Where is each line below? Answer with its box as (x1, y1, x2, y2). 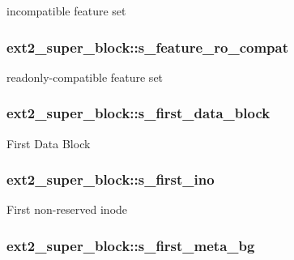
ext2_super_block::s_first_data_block (6, 103, 271, 123)
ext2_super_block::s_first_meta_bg (6, 235, 255, 255)
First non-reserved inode (6, 201, 128, 218)
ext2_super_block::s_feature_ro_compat (6, 36, 288, 57)
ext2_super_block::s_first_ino (6, 169, 215, 190)
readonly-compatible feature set (6, 68, 164, 85)
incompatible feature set (6, 2, 126, 19)
